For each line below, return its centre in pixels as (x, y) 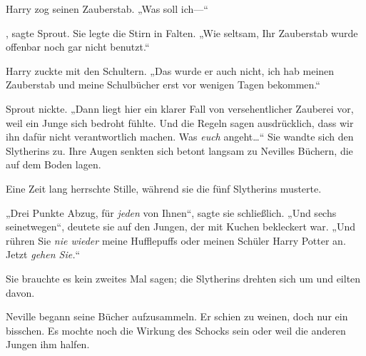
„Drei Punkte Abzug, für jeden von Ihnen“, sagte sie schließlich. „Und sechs (171, 212)
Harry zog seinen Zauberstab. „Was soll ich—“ (107, 9)
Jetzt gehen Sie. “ (43, 254)
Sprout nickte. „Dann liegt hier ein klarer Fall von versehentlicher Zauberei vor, (180, 108)
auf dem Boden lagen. (54, 164)
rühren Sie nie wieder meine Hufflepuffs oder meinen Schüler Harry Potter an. (176, 240)
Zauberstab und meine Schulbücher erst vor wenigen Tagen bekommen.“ (163, 85)
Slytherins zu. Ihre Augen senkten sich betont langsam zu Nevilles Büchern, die (179, 150)
